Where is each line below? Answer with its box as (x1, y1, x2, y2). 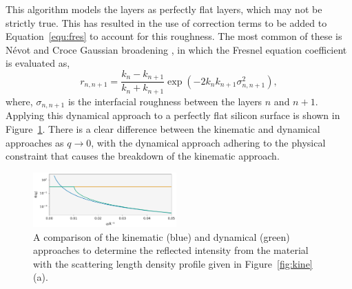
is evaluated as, (6, 56, 70, 70)
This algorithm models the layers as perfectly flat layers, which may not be (6, 2, 322, 16)
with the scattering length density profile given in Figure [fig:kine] (33, 256, 313, 270)
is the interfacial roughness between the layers (68, 94, 262, 108)
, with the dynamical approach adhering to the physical (91, 135, 326, 149)
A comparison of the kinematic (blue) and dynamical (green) (33, 229, 290, 244)
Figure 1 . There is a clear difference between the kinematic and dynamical (6, 121, 320, 136)
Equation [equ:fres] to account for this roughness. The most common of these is (6, 29, 342, 43)
